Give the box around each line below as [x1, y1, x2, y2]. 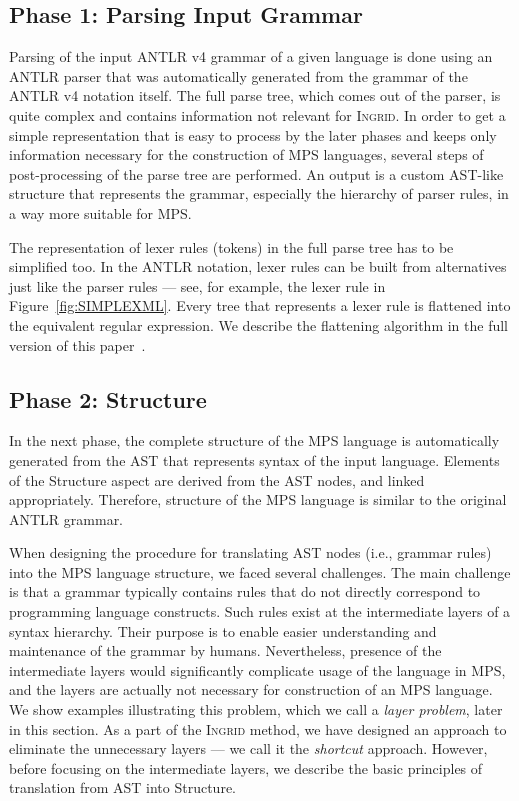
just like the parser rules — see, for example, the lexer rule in [9, 275, 386, 296]
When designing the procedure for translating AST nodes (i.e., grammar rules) [9, 542, 492, 563]
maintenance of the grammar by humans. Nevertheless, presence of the [9, 640, 442, 661]
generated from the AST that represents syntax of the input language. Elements [9, 449, 500, 470]
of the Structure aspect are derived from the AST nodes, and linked [9, 469, 425, 490]
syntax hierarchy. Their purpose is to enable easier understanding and [9, 620, 437, 641]
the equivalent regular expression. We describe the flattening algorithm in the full [9, 314, 509, 335]
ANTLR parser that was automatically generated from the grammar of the [9, 65, 468, 86]
